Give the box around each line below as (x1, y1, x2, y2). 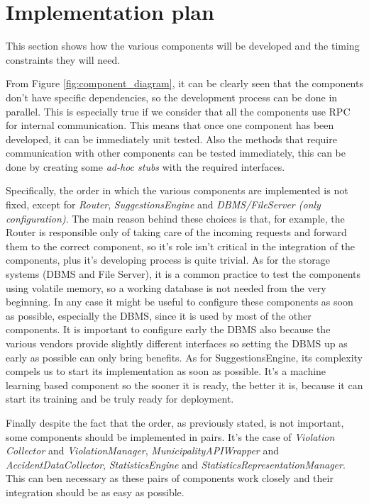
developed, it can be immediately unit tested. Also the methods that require (6, 131, 337, 146)
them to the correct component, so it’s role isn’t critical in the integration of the (6, 238, 355, 253)
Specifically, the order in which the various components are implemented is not (6, 183, 348, 198)
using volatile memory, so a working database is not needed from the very (6, 280, 326, 295)
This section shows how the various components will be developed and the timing (6, 38, 360, 53)
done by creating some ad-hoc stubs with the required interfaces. (6, 159, 285, 174)
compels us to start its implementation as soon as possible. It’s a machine (6, 364, 326, 379)
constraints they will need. (6, 52, 121, 67)
